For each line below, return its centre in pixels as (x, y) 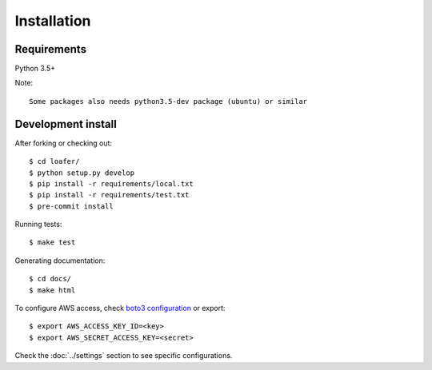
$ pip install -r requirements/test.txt (109, 195)
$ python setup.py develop (82, 173)
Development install (66, 124)
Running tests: (38, 225)
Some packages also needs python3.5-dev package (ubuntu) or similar (168, 101)
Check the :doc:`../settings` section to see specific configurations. (124, 356)
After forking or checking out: (63, 143)
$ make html (52, 290)
